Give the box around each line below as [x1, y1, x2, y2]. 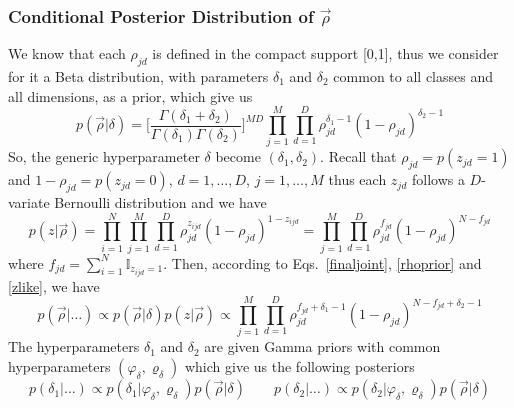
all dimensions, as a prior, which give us [8, 85, 253, 106]
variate [8, 191, 50, 212]
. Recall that [320, 146, 397, 167]
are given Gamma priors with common [204, 336, 441, 357]
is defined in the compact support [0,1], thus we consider [152, 43, 499, 64]
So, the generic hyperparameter [8, 146, 200, 167]
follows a [411, 169, 465, 190]
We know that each [8, 43, 126, 64]
